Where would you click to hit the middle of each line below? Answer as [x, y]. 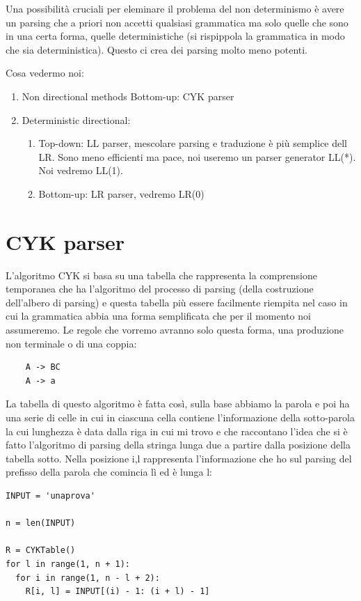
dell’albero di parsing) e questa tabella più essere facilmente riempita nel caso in [177, 302]
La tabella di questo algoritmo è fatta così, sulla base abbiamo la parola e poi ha [178, 404]
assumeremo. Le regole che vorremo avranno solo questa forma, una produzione [175, 330]
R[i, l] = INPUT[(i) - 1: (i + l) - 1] [118, 592]
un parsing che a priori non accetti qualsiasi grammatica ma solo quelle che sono [177, 22]
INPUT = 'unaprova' [50, 495]
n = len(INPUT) [41, 523]
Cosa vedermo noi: [45, 73]
